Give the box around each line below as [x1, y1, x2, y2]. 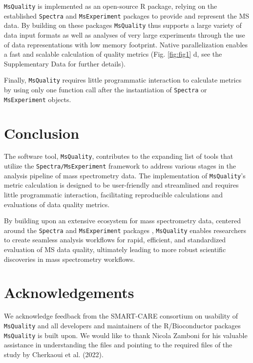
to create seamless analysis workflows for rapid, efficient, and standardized [4, 235, 226, 245]
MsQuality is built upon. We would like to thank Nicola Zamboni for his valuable [4, 330, 248, 340]
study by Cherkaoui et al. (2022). [4, 349, 104, 359]
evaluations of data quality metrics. [4, 199, 110, 209]
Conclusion [4, 123, 80, 143]
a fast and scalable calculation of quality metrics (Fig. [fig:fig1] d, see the [4, 49, 222, 59]
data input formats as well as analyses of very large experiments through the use [4, 29, 245, 40]
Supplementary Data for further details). [4, 58, 126, 68]
